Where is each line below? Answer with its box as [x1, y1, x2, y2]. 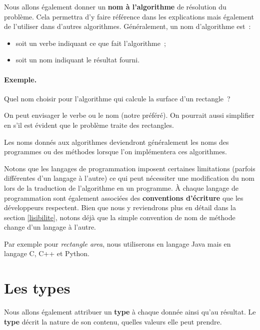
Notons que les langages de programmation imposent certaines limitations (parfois [4, 163, 255, 173]
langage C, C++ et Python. [4, 248, 89, 259]
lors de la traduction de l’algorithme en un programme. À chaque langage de [4, 182, 238, 193]
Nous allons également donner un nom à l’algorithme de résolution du [4, 1, 226, 11]
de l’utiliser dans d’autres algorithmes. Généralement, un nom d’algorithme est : [4, 21, 251, 31]
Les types [4, 278, 70, 298]
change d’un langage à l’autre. [4, 222, 96, 232]
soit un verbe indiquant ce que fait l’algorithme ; [15, 37, 166, 48]
